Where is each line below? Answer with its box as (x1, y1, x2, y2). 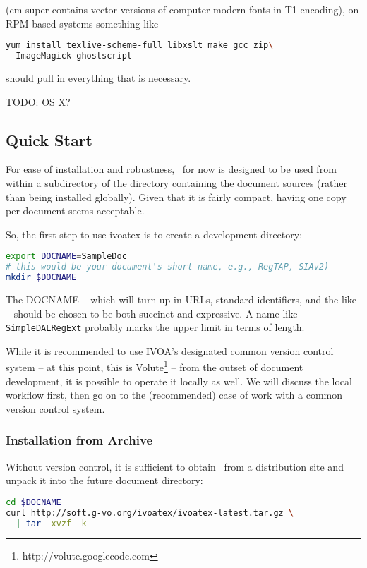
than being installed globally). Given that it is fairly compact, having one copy (6, 189, 347, 204)
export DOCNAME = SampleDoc (6, 251, 127, 262)
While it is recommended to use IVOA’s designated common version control (6, 343, 334, 358)
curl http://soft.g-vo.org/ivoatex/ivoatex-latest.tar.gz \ (6, 507, 294, 518)
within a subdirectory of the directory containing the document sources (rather (6, 175, 347, 190)
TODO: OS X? (6, 94, 71, 109)
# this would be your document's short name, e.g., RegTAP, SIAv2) (6, 262, 330, 272)
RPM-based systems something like (6, 16, 159, 30)
